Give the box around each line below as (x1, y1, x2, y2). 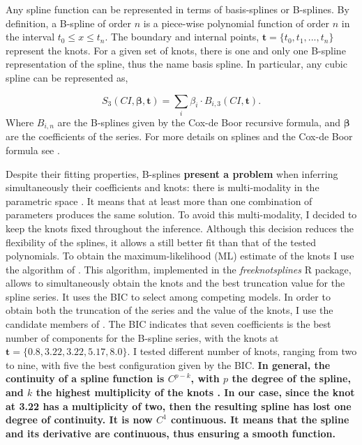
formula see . (6, 142, 60, 157)
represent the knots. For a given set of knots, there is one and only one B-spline (6, 43, 346, 57)
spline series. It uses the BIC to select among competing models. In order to (6, 289, 331, 303)
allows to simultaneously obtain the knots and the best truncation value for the (6, 276, 345, 290)
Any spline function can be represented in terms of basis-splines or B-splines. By (6, 2, 349, 16)
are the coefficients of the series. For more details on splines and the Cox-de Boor (6, 129, 353, 144)
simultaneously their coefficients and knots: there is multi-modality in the (6, 180, 319, 195)
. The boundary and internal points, (105, 29, 259, 44)
